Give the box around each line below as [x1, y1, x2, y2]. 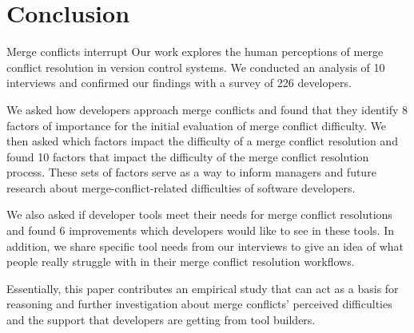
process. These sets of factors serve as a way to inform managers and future [6, 164, 376, 180]
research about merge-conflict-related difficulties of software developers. [6, 179, 356, 196]
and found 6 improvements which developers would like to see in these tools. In [6, 222, 394, 239]
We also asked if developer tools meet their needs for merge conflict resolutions [6, 206, 392, 223]
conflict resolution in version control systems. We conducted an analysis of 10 [6, 58, 385, 75]
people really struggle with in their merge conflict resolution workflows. [6, 253, 355, 270]
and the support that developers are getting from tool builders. [6, 311, 316, 328]
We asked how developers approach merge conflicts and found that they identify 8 [6, 101, 408, 117]
